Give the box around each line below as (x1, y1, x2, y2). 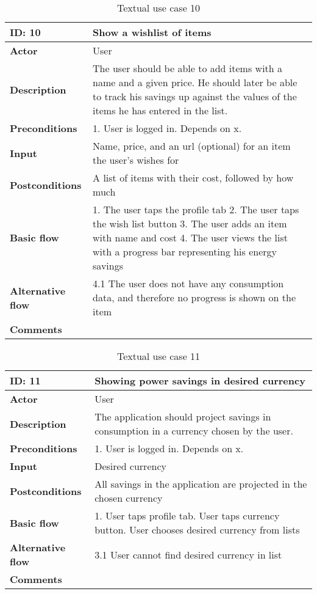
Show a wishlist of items (93, 25, 212, 39)
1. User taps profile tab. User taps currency (94, 508, 280, 522)
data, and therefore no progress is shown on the (93, 290, 296, 304)
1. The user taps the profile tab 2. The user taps (93, 202, 299, 216)
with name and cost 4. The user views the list (93, 230, 288, 244)
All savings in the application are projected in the (94, 477, 307, 491)
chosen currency (94, 491, 163, 505)
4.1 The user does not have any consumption (93, 276, 284, 290)
